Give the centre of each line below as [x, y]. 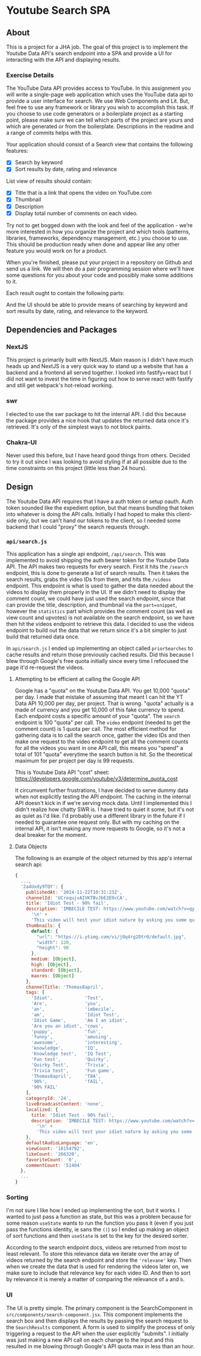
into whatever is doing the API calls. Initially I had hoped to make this [91, 514]
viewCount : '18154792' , [55, 1149]
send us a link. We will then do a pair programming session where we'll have [100, 269]
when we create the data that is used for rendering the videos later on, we [98, 1267]
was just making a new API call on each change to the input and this [90, 1340]
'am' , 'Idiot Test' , [75, 1015]
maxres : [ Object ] [53, 976]
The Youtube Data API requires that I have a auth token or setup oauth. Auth [100, 501]
